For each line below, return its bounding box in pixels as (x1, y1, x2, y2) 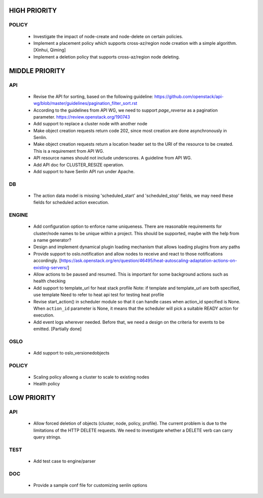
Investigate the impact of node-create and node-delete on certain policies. (33, 33, 184, 39)
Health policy (33, 381, 60, 387)
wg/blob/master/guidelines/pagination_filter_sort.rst (33, 100, 137, 106)
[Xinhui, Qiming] (33, 47, 66, 53)
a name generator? (33, 237, 72, 243)
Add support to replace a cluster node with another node (33, 121, 148, 127)
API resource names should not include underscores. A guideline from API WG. (33, 155, 192, 161)
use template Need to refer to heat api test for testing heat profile (33, 292, 164, 298)
